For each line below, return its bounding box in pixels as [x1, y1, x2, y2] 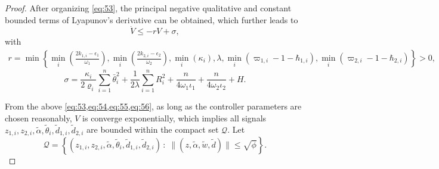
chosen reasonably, [5, 111, 72, 124]
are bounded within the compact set [86, 123, 219, 136]
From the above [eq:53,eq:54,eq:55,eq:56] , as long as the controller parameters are [5, 100, 302, 112]
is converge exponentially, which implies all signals [82, 111, 267, 124]
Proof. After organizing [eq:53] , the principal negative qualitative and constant [5, 2, 292, 14]
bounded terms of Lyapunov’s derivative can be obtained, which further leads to [5, 13, 298, 26]
